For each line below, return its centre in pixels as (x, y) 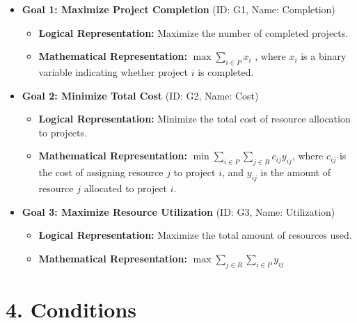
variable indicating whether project (113, 71)
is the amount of (295, 172)
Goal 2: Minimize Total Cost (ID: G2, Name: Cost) (140, 95)
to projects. (63, 132)
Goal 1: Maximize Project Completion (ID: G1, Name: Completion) (178, 9)
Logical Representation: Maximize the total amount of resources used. (195, 235)
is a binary (324, 56)
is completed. (226, 71)
